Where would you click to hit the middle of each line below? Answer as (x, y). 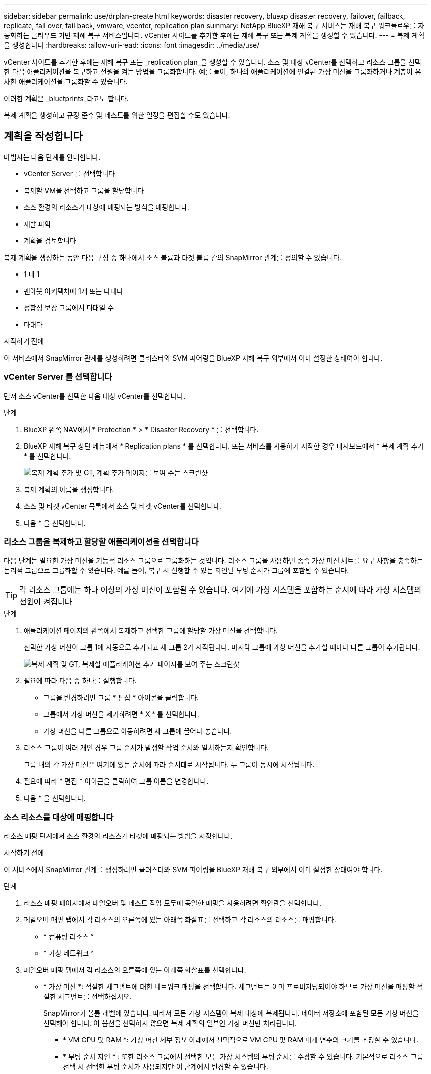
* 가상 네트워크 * (69, 953)
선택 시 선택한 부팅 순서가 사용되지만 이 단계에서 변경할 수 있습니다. (166, 1067)
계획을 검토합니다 (50, 240)
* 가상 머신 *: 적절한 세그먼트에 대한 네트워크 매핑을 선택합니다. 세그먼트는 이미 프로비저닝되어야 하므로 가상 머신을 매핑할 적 (233, 987)
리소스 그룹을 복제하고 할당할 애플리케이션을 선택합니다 (101, 542)
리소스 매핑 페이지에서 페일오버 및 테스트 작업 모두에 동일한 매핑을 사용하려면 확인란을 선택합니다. (173, 903)
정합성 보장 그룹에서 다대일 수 (69, 307)
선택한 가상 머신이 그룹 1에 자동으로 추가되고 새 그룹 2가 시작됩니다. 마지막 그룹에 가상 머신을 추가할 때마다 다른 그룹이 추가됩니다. (222, 647)
